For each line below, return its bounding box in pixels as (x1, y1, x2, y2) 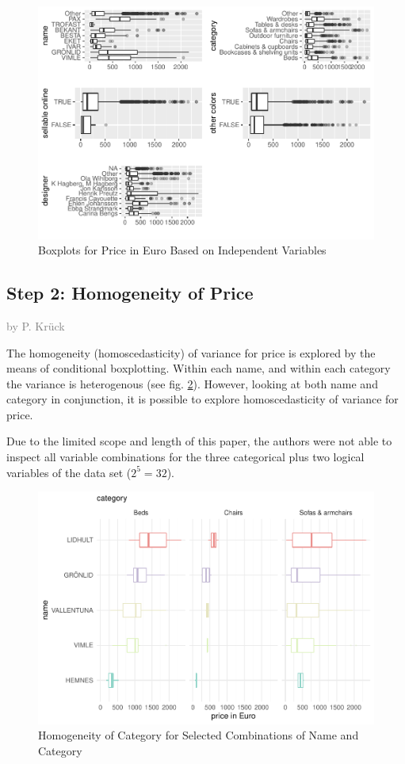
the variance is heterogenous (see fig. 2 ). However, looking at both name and (6, 375, 378, 392)
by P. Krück (6, 317, 65, 334)
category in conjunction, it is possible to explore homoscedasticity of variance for (6, 391, 399, 407)
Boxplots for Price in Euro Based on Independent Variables (38, 242, 327, 258)
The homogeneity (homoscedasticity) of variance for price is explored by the (6, 344, 376, 361)
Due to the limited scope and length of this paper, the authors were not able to (6, 433, 392, 449)
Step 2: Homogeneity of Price (6, 281, 254, 305)
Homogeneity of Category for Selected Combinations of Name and (38, 727, 359, 743)
